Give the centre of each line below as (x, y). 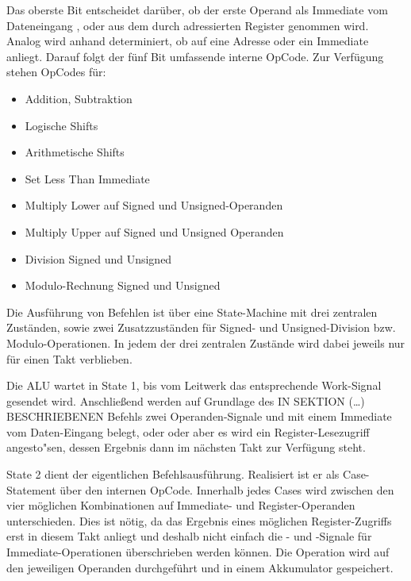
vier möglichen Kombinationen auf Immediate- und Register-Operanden (181, 505)
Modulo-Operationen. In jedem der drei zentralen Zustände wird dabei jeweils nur (206, 342)
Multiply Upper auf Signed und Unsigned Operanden (154, 231)
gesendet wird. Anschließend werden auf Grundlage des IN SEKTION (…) (186, 400)
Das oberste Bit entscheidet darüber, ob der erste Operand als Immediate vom (197, 10)
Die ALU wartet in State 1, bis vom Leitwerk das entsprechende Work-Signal (194, 385)
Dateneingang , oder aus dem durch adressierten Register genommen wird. (188, 25)
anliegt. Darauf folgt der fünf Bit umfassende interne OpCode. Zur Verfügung (195, 56)
